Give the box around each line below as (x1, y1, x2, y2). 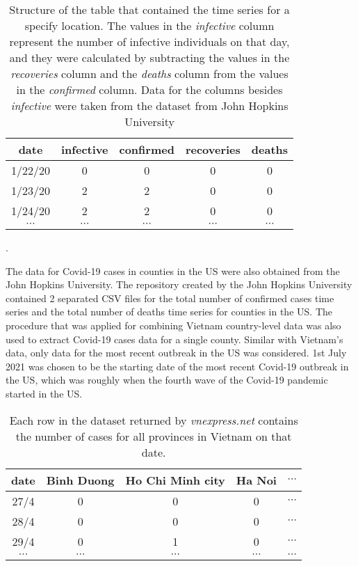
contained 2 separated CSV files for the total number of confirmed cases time (6, 290, 334, 305)
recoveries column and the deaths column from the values (10, 65, 288, 81)
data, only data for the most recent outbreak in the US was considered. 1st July (6, 345, 347, 360)
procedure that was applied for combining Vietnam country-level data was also (6, 317, 341, 332)
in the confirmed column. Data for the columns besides (16, 81, 283, 97)
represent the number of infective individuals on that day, (9, 33, 290, 49)
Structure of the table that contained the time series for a (9, 1, 290, 17)
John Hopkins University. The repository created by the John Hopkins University (6, 277, 352, 292)
